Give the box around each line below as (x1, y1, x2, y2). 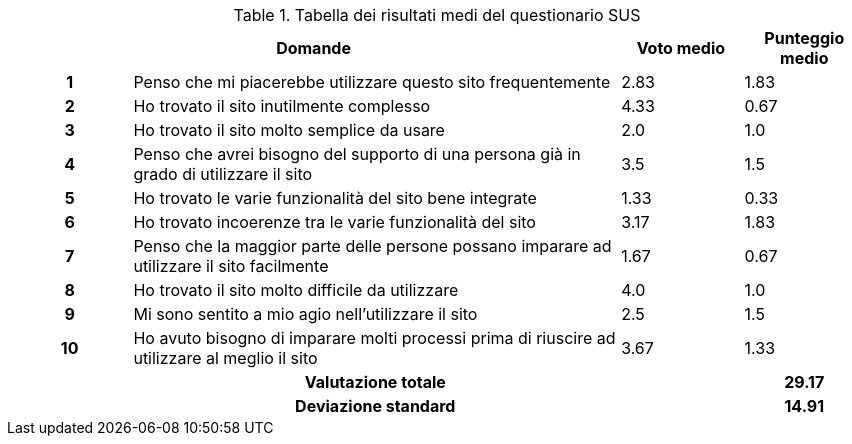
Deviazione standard (295, 396, 456, 416)
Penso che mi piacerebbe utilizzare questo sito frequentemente (133, 72, 611, 92)
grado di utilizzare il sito (133, 164, 313, 184)
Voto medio (636, 38, 726, 58)
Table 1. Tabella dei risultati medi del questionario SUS (233, 5, 641, 25)
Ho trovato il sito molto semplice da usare (133, 120, 445, 140)
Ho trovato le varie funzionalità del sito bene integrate (133, 188, 537, 208)
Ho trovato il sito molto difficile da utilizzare (133, 280, 459, 300)
